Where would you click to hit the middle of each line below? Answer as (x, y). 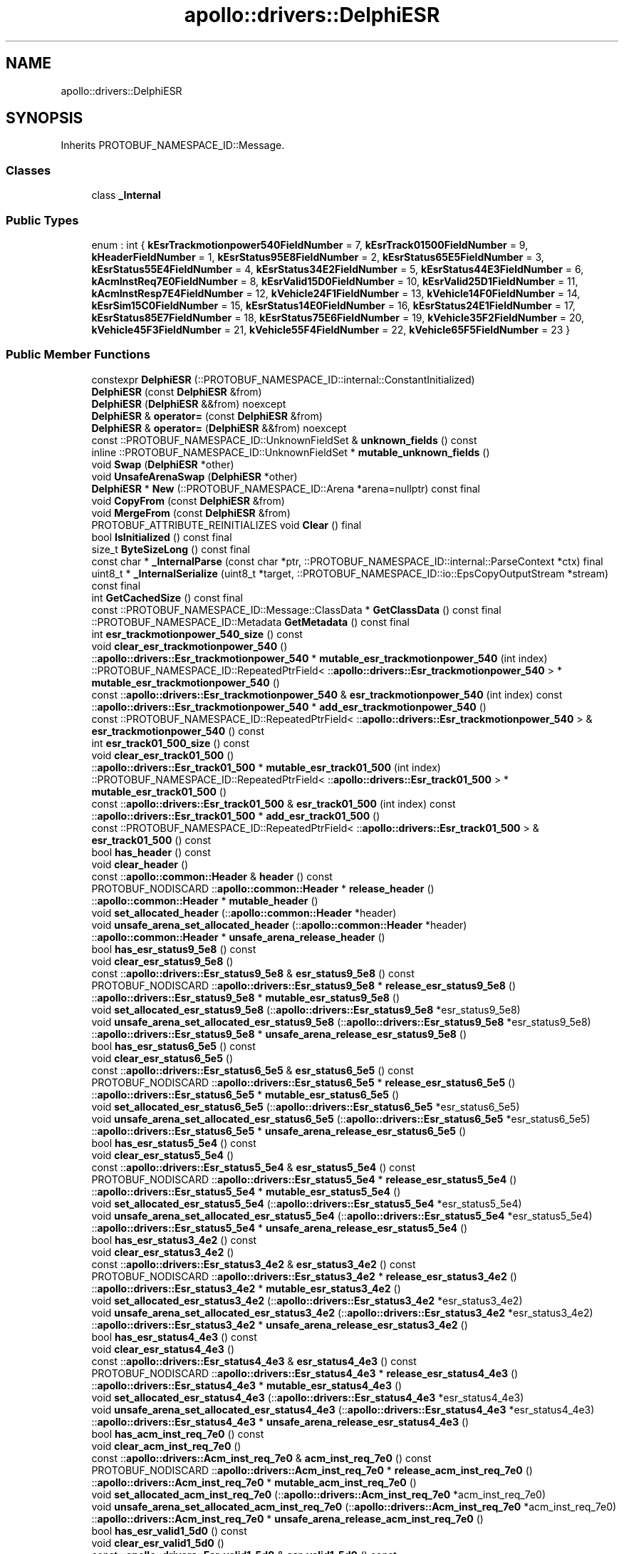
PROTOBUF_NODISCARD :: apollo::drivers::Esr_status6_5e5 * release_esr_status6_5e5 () (303, 1082)
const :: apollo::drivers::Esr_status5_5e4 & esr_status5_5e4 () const (253, 1167)
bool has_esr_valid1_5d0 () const (169, 1530)
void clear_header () (140, 864)
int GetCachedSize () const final (167, 597)
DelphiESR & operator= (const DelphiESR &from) (207, 416)
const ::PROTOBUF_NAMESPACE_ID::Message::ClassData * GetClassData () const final (296, 609)
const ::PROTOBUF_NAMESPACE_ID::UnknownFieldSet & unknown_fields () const (284, 440)
